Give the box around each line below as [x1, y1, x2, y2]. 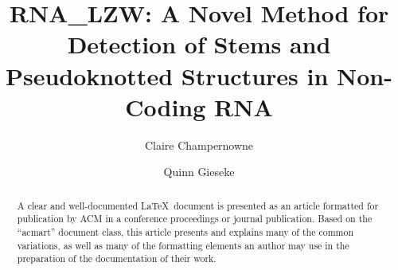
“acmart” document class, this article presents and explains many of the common [17, 225, 354, 238]
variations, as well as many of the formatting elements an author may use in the [17, 238, 349, 252]
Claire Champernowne [144, 136, 254, 153]
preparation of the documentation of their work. [17, 252, 217, 265]
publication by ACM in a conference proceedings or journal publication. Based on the [17, 212, 373, 225]
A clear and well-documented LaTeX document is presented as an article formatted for [17, 198, 379, 212]
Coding [125, 90, 206, 123]
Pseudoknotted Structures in [6, 59, 329, 92]
